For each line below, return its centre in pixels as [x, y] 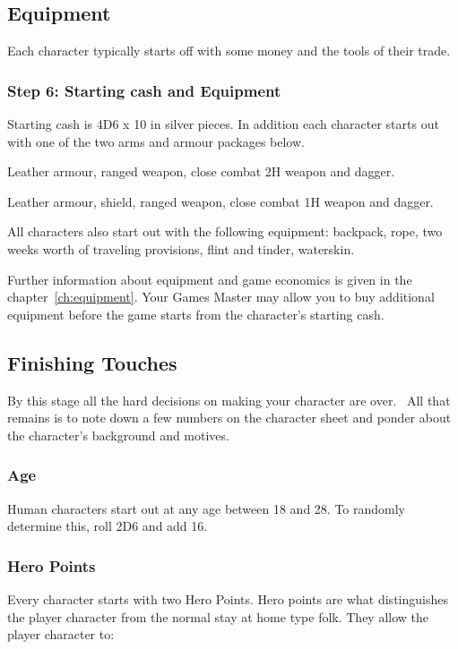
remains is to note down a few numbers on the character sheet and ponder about [229, 418]
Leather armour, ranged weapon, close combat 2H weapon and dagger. [201, 171]
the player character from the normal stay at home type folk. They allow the [218, 616]
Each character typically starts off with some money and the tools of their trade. [229, 51]
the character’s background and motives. [118, 435]
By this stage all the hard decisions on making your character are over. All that [229, 400]
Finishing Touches [92, 362]
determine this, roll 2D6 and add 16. [108, 526]
